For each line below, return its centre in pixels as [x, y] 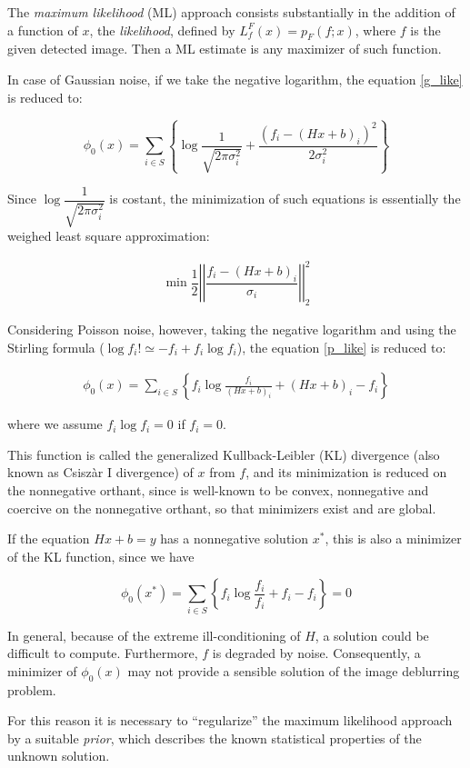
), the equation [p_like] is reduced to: [341, 347]
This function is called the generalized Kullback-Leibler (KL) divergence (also [224, 454]
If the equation [49, 539]
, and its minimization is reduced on [346, 472]
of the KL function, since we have [101, 556]
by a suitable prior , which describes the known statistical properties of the [215, 738]
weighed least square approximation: [109, 236]
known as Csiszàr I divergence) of [100, 472]
